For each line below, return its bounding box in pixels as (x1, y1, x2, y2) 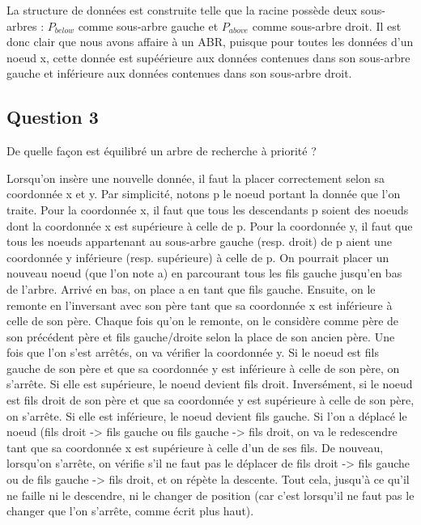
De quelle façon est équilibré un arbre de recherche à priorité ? (6, 142, 317, 159)
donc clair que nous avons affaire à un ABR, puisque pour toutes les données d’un (6, 33, 414, 50)
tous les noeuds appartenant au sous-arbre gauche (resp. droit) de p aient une (6, 233, 392, 250)
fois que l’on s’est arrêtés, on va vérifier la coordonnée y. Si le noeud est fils (6, 344, 379, 361)
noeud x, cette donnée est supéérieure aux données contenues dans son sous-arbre (6, 49, 410, 66)
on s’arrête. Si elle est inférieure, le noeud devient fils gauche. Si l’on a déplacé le (6, 407, 407, 424)
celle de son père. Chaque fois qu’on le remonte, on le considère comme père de (6, 312, 399, 329)
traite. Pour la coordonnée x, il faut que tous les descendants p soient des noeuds (6, 201, 409, 218)
